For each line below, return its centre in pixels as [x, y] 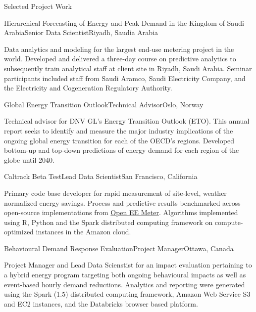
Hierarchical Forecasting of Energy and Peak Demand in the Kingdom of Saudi [124, 22]
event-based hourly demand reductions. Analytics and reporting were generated [125, 284]
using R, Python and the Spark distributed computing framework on [108, 222]
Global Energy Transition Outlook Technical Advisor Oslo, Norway [104, 104]
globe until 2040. [29, 159]
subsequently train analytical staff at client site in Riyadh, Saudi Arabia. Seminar [128, 68]
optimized [19, 232]
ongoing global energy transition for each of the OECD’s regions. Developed [119, 140]
